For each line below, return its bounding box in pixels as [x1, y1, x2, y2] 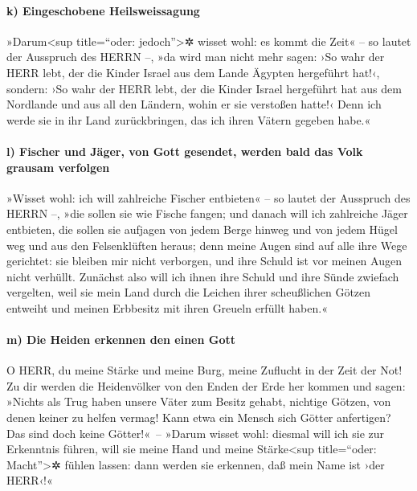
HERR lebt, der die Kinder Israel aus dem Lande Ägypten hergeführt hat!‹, [6, 63, 380, 80]
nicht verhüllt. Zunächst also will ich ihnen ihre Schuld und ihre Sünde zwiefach [6, 268, 399, 284]
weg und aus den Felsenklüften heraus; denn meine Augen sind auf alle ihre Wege [6, 236, 407, 253]
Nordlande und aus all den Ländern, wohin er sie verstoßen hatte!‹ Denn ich [6, 96, 382, 113]
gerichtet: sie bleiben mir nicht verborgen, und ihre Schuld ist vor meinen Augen [6, 252, 402, 269]
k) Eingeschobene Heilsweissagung [6, 2, 200, 18]
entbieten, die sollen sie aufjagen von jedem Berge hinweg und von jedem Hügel [6, 220, 398, 237]
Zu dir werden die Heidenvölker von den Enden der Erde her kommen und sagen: [6, 377, 406, 394]
